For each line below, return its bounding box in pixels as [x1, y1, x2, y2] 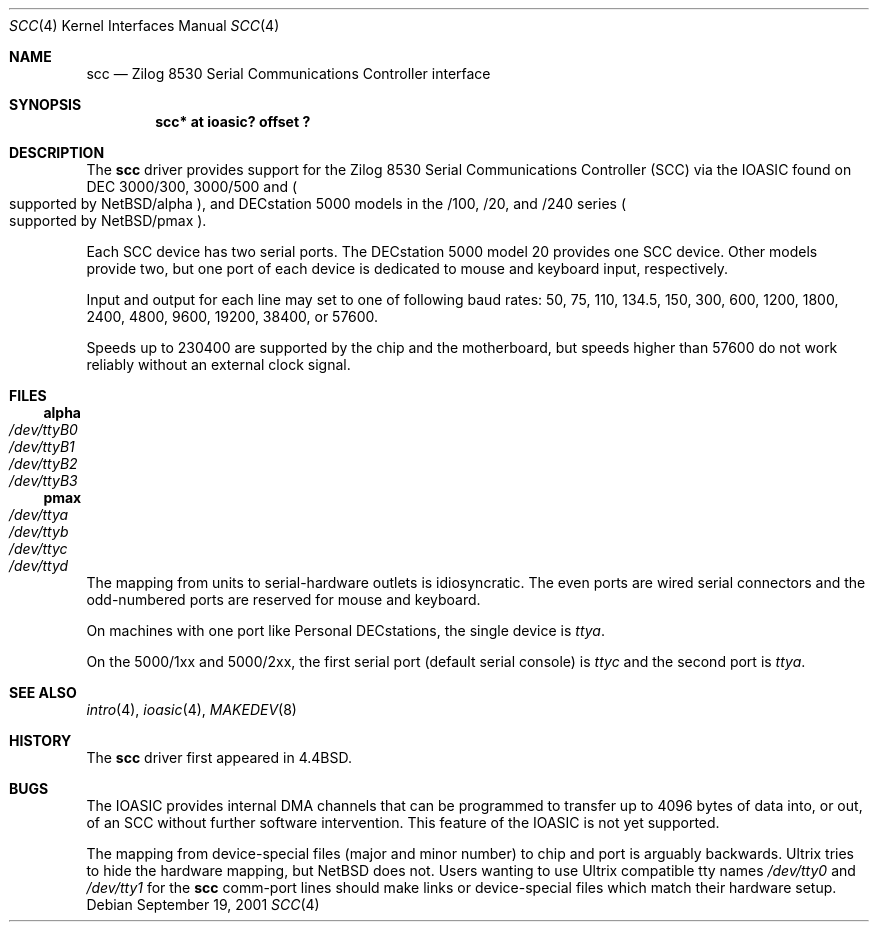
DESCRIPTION [9, 144, 105, 161]
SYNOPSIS [9, 96, 82, 113]
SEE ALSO [9, 684, 77, 701]
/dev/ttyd [9, 557, 69, 574]
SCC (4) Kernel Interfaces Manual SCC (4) [9, 17, 280, 34]
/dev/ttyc [9, 540, 68, 557]
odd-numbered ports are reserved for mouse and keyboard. [86, 591, 481, 608]
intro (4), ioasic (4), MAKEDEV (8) [86, 701, 297, 718]
